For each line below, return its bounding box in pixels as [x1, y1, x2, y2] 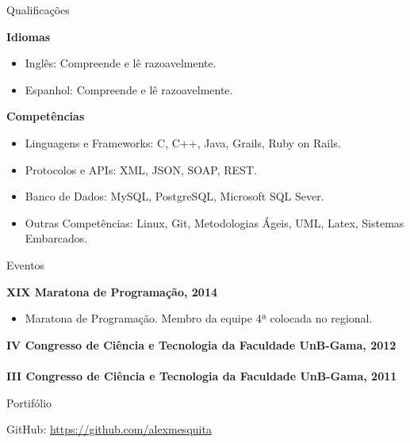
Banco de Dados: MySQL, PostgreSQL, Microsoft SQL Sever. [25, 188, 324, 204]
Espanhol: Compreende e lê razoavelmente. [25, 81, 233, 97]
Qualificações [6, 2, 70, 17]
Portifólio [6, 394, 52, 411]
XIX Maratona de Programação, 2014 [6, 283, 217, 300]
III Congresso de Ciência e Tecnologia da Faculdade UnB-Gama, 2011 [6, 367, 397, 384]
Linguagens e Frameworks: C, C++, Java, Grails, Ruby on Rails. [25, 134, 341, 151]
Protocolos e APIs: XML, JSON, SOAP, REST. [25, 161, 257, 178]
